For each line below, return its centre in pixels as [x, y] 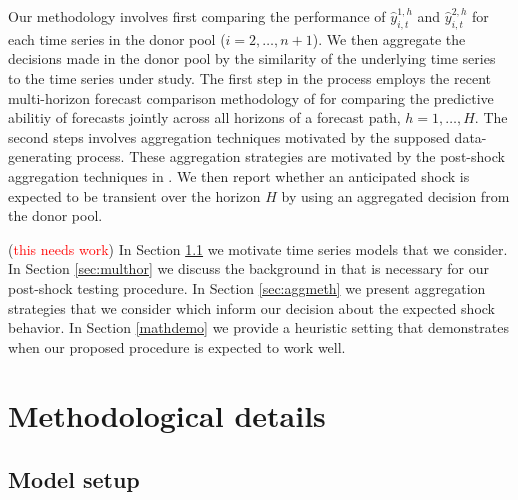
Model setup [74, 479]
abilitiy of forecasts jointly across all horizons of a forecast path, [204, 117]
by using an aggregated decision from [395, 195]
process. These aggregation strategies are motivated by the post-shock [290, 156]
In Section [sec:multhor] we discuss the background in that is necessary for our [249, 268]
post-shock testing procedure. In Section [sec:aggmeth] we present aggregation [247, 287]
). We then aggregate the [389, 38]
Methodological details [167, 415]
